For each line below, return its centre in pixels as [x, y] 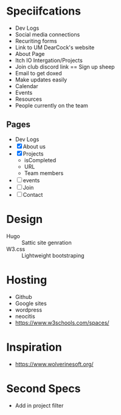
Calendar [26, 86]
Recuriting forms [36, 41]
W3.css [16, 249]
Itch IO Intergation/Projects [49, 60]
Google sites [31, 303]
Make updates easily [41, 80]
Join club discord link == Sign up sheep [65, 67]
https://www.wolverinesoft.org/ [54, 364]
